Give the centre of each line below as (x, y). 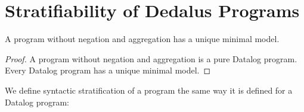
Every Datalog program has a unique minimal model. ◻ (108, 70)
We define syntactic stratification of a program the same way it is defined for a (149, 90)
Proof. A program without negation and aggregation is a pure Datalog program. (151, 58)
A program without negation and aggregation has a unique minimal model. (142, 39)
